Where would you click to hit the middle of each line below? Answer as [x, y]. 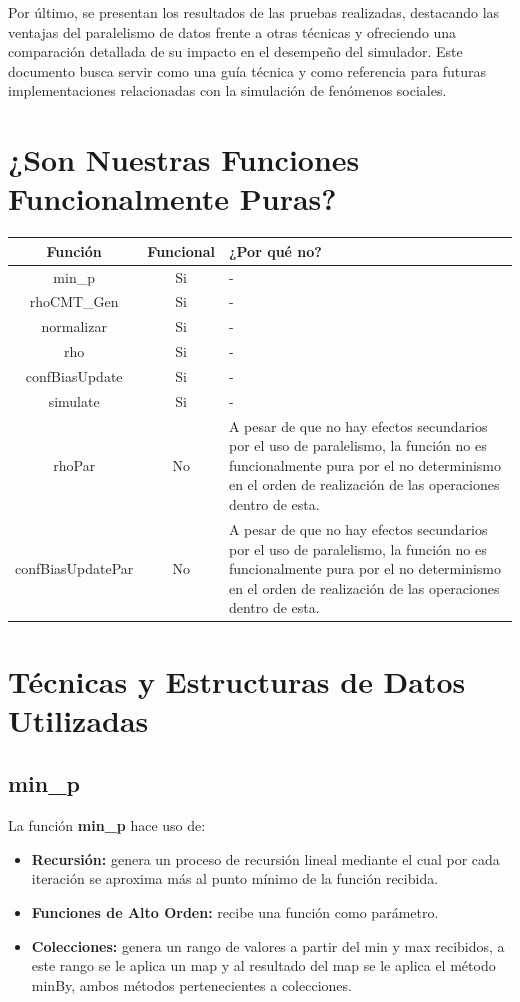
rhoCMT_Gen [74, 301]
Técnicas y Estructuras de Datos [237, 680]
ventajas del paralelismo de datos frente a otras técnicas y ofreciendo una [232, 31]
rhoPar [74, 464]
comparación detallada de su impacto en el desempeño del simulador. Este [235, 51]
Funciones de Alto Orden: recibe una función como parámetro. [235, 911]
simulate [74, 400]
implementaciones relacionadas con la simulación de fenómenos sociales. [227, 90]
